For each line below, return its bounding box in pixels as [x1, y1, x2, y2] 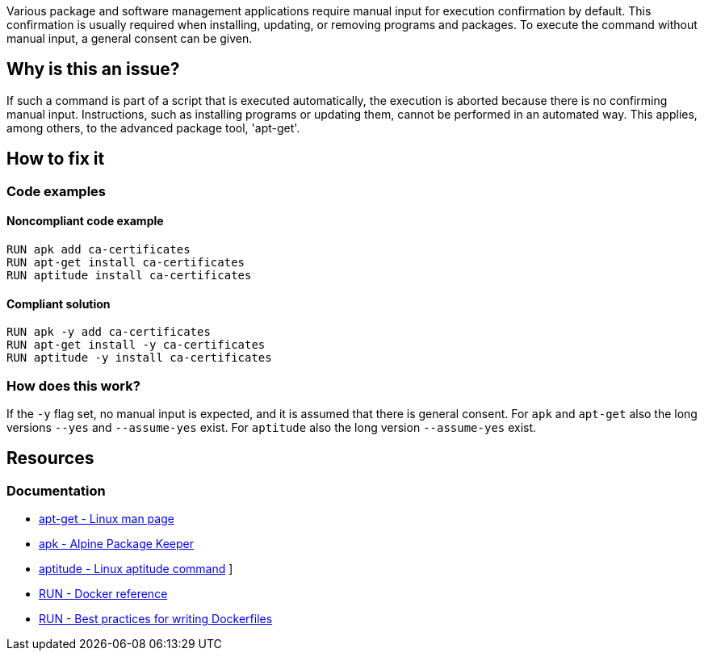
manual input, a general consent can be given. [6, 31, 253, 45]
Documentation [6, 482, 106, 499]
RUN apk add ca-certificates [6, 242, 191, 256]
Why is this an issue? [6, 59, 180, 80]
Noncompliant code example [6, 214, 164, 228]
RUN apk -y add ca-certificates [6, 325, 211, 339]
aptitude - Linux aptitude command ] [39, 562, 233, 576]
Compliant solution [6, 296, 111, 311]
